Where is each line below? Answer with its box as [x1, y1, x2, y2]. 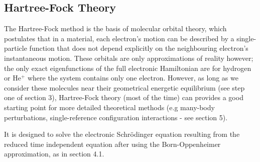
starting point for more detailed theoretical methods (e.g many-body [4, 102, 215, 112]
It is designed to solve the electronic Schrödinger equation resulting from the [4, 129, 240, 139]
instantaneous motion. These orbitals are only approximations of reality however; [4, 52, 253, 63]
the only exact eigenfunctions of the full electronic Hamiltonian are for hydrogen [4, 62, 251, 73]
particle [4, 43, 27, 53]
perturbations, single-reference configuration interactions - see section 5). [4, 112, 228, 122]
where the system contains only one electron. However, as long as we [27, 72, 238, 83]
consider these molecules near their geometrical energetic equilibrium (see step [4, 82, 245, 93]
